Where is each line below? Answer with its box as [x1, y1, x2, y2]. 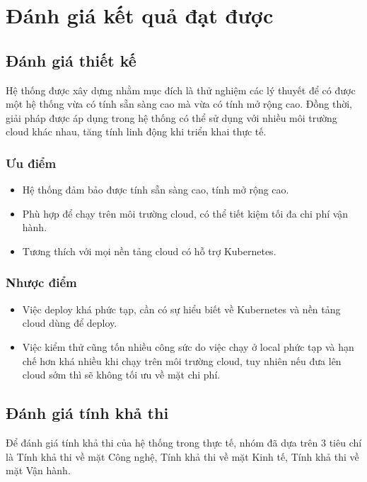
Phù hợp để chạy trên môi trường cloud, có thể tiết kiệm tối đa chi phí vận [22, 206, 349, 220]
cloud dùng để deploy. [22, 315, 117, 330]
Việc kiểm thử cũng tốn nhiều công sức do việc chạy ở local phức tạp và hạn [22, 339, 354, 354]
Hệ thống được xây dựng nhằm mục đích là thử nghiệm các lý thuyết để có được [6, 82, 356, 97]
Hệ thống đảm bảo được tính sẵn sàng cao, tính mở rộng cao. [22, 182, 289, 197]
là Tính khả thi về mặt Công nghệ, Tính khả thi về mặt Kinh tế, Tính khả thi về [6, 449, 359, 464]
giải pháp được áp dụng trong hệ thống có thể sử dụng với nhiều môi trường [6, 110, 337, 125]
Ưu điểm [6, 154, 57, 172]
